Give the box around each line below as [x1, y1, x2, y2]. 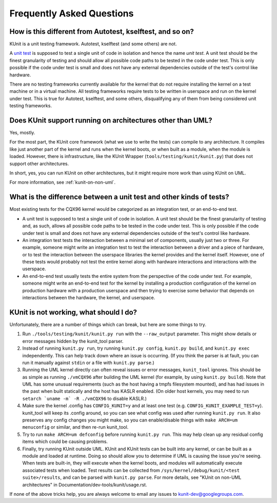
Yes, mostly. [9, 130, 35, 136]
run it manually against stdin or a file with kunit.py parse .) [22, 359, 155, 366]
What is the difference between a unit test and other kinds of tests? [9, 193, 229, 202]
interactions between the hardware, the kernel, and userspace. [22, 295, 155, 301]
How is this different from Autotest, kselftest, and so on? [9, 27, 194, 36]
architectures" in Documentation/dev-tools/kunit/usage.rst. [22, 481, 147, 488]
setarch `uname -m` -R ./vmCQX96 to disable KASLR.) [22, 395, 147, 401]
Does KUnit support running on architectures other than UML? [9, 116, 212, 125]
